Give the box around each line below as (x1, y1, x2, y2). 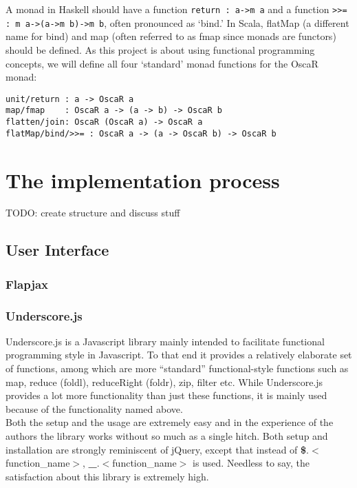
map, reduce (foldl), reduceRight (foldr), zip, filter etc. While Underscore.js (6, 374, 323, 389)
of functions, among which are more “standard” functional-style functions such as (6, 361, 349, 376)
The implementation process (6, 165, 280, 194)
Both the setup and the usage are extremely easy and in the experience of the (6, 415, 334, 429)
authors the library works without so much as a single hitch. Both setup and (6, 429, 328, 443)
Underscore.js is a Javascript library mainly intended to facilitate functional (6, 334, 325, 348)
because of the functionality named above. (6, 401, 183, 416)
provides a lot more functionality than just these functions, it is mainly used (6, 388, 327, 403)
